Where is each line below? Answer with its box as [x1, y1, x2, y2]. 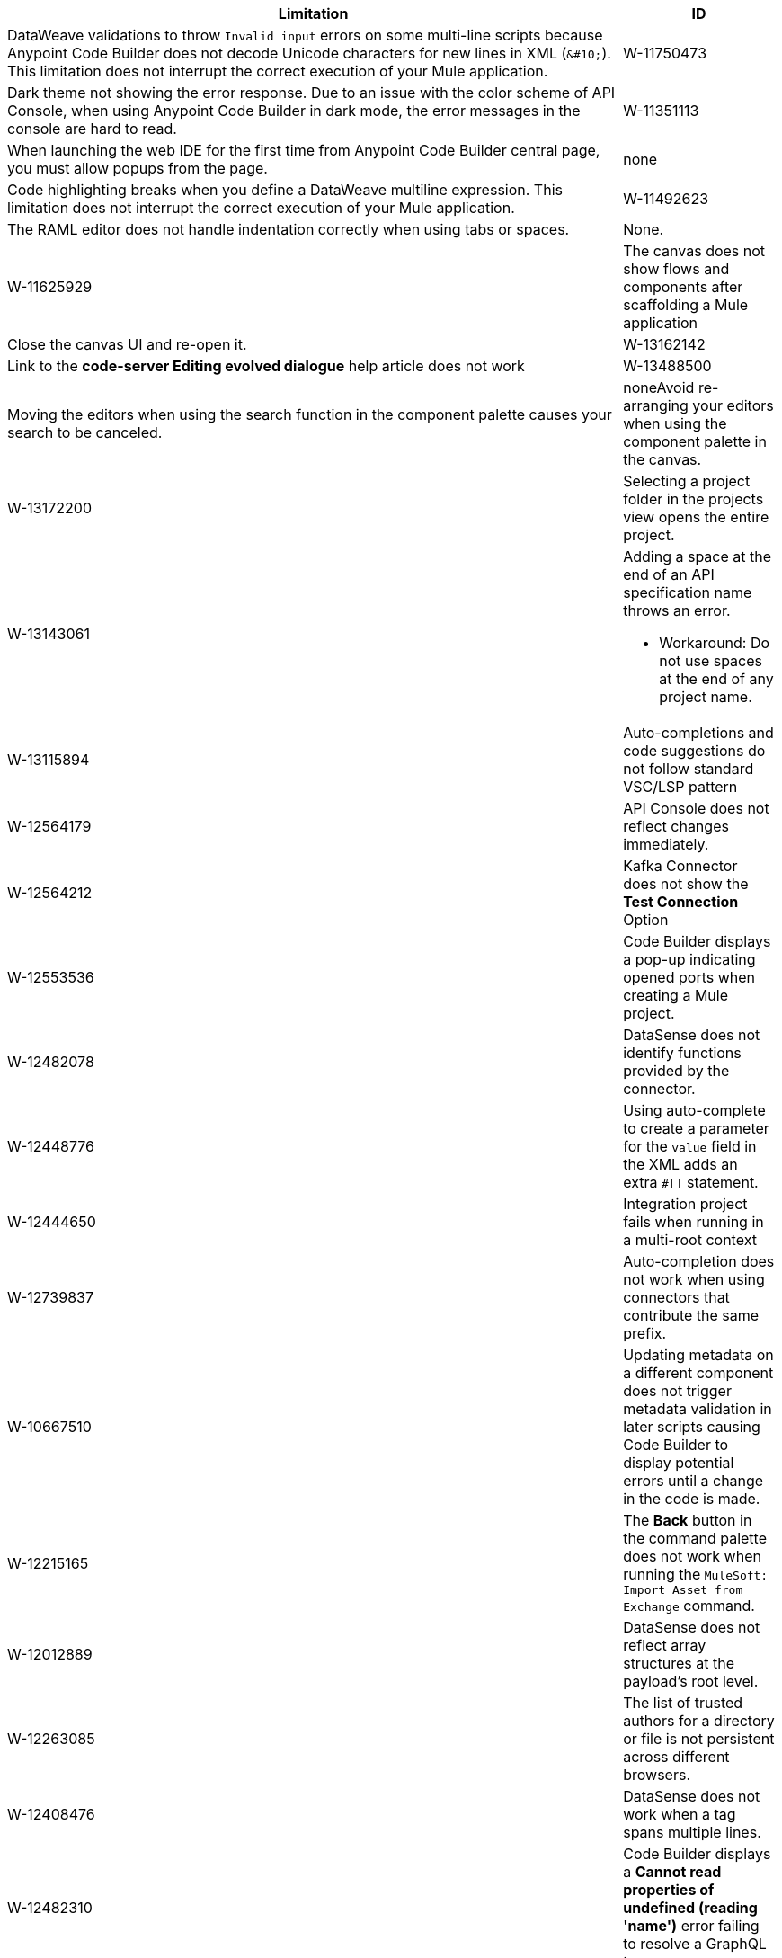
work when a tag [623, 1805, 736, 1823]
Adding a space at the [623, 547, 772, 565]
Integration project [623, 1195, 748, 1213]
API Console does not [623, 799, 769, 817]
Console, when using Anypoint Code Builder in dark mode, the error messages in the [7, 102, 581, 120]
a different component [623, 1364, 774, 1382]
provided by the [623, 1062, 730, 1080]
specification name [623, 583, 752, 601]
